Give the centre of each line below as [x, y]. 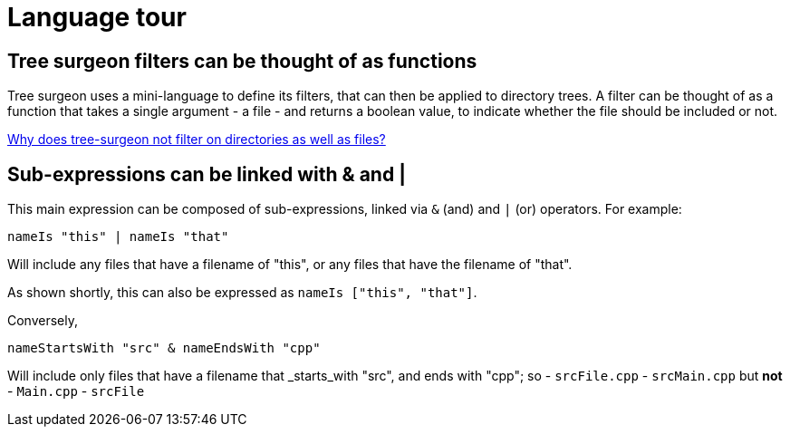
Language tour [97, 17]
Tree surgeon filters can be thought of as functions [242, 61]
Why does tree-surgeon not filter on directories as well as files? [197, 140]
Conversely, [43, 321]
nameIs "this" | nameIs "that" [118, 237]
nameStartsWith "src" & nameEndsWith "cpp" [164, 348]
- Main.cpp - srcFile [76, 391]
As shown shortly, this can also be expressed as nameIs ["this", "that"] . [242, 293]
